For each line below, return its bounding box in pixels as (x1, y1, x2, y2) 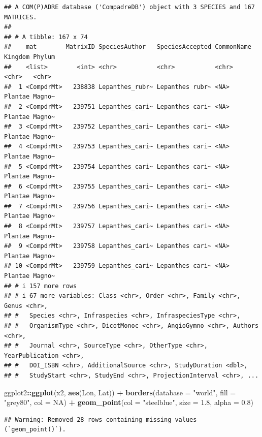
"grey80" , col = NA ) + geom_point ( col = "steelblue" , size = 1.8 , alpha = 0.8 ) (4, 397, 253, 408)
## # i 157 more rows (4, 282, 77, 290)
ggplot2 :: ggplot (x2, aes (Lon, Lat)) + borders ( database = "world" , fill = (4, 387, 236, 397)
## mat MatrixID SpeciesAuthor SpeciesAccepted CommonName (4, 43, 251, 51)
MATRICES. (4, 13, 37, 21)
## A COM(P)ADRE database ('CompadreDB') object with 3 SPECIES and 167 (4, 4, 255, 11)
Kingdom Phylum (4, 53, 55, 60)
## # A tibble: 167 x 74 (4, 33, 88, 41)
